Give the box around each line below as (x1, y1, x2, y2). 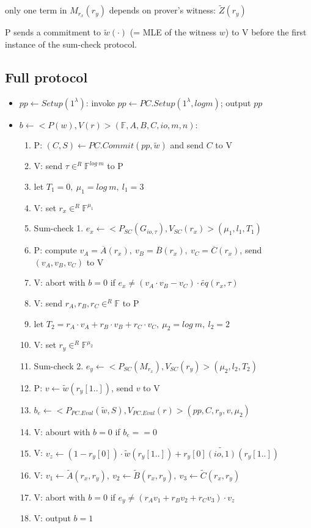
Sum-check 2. (34, 359, 84, 372)
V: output (34, 512, 71, 524)
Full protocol (5, 67, 88, 86)
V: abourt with (34, 425, 90, 438)
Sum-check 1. (34, 222, 84, 234)
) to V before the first (225, 26, 307, 38)
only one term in (5, 4, 67, 16)
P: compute (34, 244, 77, 256)
